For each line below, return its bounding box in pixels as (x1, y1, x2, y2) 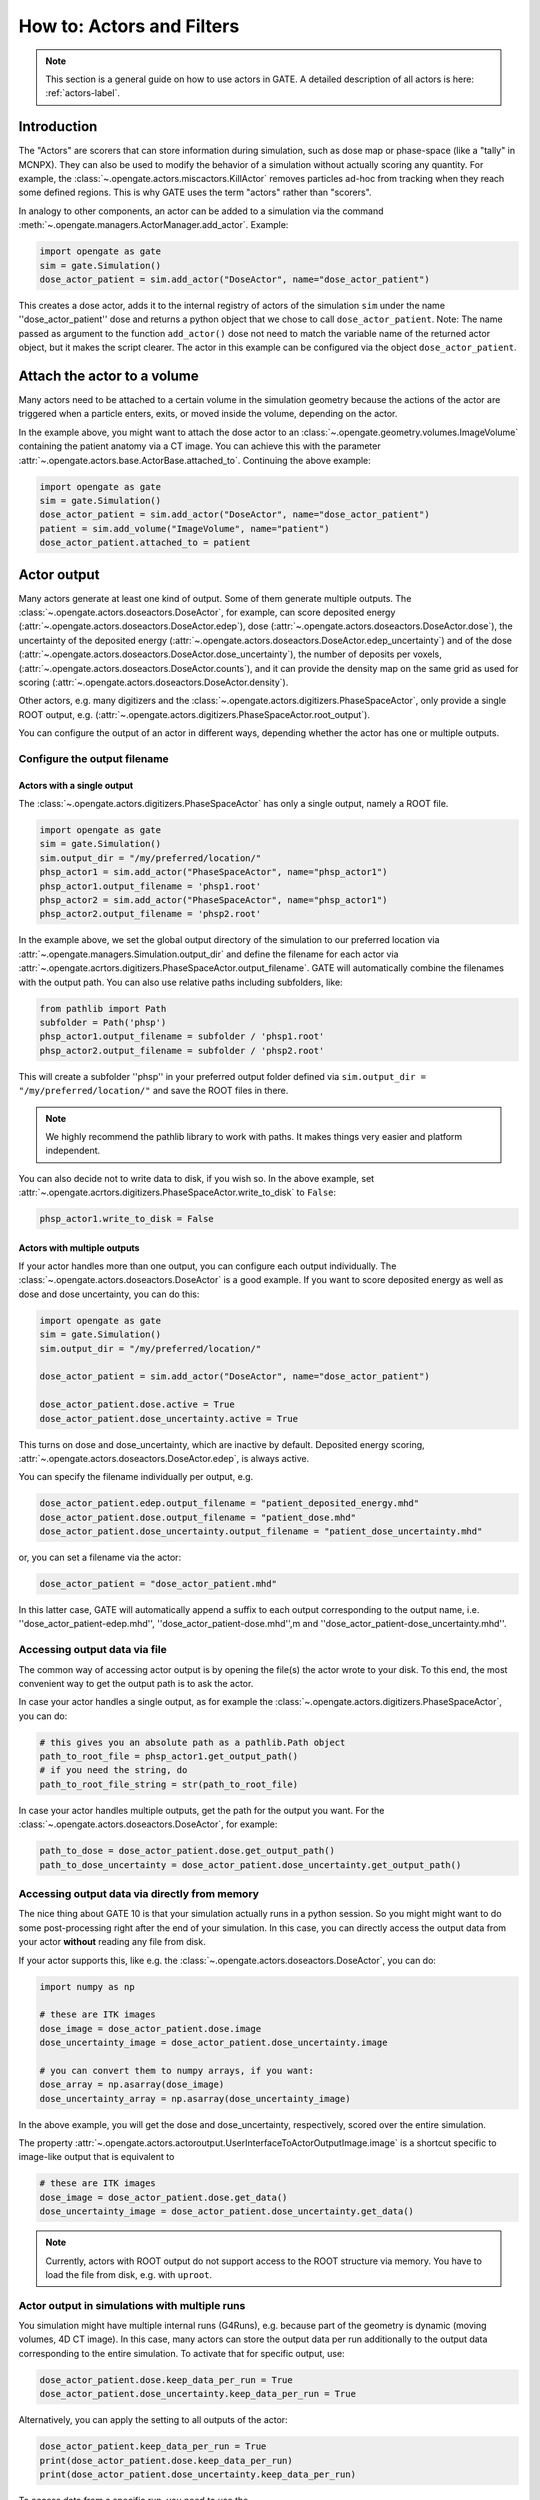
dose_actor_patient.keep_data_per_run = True (39, 2441, 267, 2452)
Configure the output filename (18, 751, 169, 765)
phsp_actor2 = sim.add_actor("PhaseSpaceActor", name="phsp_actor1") (39, 895, 388, 906)
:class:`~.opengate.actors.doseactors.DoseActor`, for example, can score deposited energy (18, 606, 396, 619)
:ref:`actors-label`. (45, 87, 120, 99)
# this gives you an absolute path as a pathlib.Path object (39, 1736, 346, 1748)
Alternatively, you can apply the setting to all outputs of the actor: (18, 2414, 289, 2426)
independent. (45, 1145, 101, 1157)
